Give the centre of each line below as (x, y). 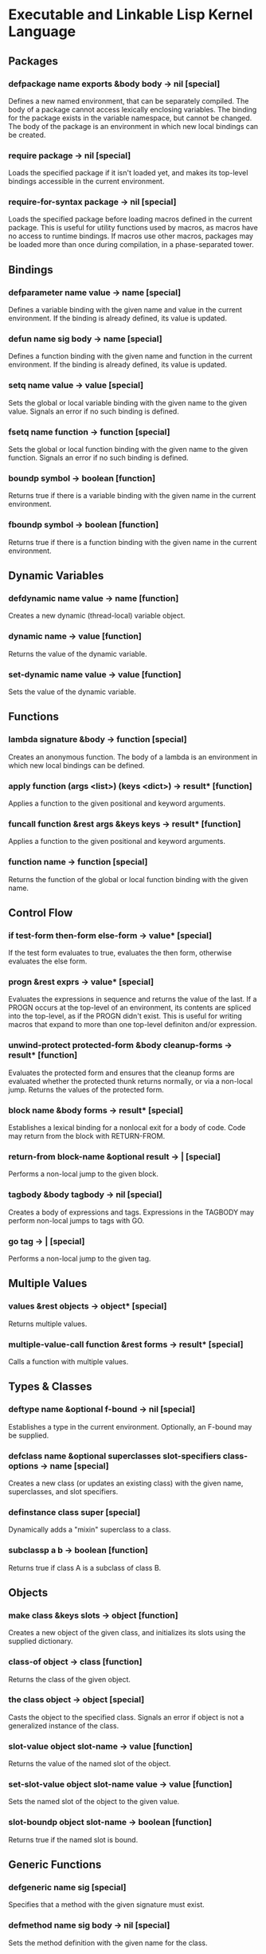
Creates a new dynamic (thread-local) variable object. (97, 616)
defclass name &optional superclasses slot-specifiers (115, 1456)
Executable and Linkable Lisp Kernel (131, 15)
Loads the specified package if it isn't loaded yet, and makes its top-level (128, 173)
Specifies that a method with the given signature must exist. (106, 1905)
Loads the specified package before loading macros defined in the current (130, 219)
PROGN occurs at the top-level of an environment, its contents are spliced (130, 1008)
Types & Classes (51, 1387)
